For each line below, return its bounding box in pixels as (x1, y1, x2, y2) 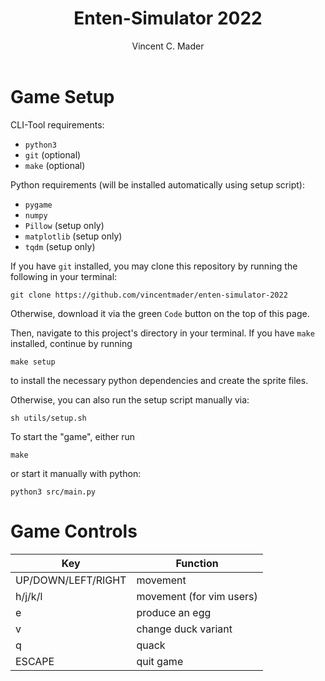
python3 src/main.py (10, 487, 97, 497)
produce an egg (136, 605, 212, 619)
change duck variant (136, 622, 233, 636)
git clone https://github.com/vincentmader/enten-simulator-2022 (10, 290, 288, 300)
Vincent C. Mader (131, 40, 205, 52)
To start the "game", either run (10, 430, 136, 442)
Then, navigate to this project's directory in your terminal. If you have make (10, 327, 315, 339)
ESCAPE (15, 654, 55, 668)
